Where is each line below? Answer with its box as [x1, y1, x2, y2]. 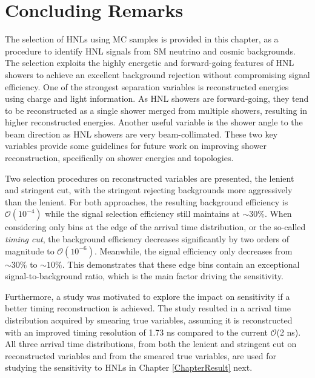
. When [264, 207, 292, 220]
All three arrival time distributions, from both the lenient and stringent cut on [5, 337, 297, 350]
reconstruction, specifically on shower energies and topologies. [5, 151, 234, 164]
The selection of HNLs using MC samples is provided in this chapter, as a [5, 33, 279, 45]
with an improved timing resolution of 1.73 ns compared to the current [5, 325, 268, 338]
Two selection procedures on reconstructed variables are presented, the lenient [5, 171, 294, 184]
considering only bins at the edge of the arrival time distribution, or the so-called [5, 220, 306, 233]
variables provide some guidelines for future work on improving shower [5, 139, 267, 152]
